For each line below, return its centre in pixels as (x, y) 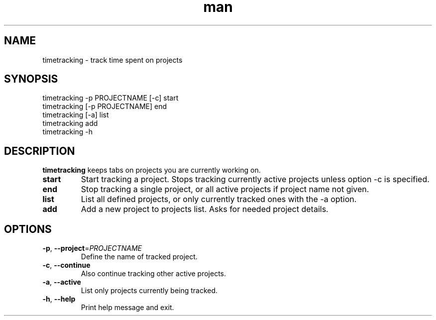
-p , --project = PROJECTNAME (92, 248)
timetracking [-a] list (76, 115)
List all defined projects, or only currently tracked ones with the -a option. (219, 199)
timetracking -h (68, 132)
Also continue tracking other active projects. (154, 274)
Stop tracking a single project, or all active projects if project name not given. (225, 189)
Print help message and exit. (127, 308)
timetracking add (70, 123)
